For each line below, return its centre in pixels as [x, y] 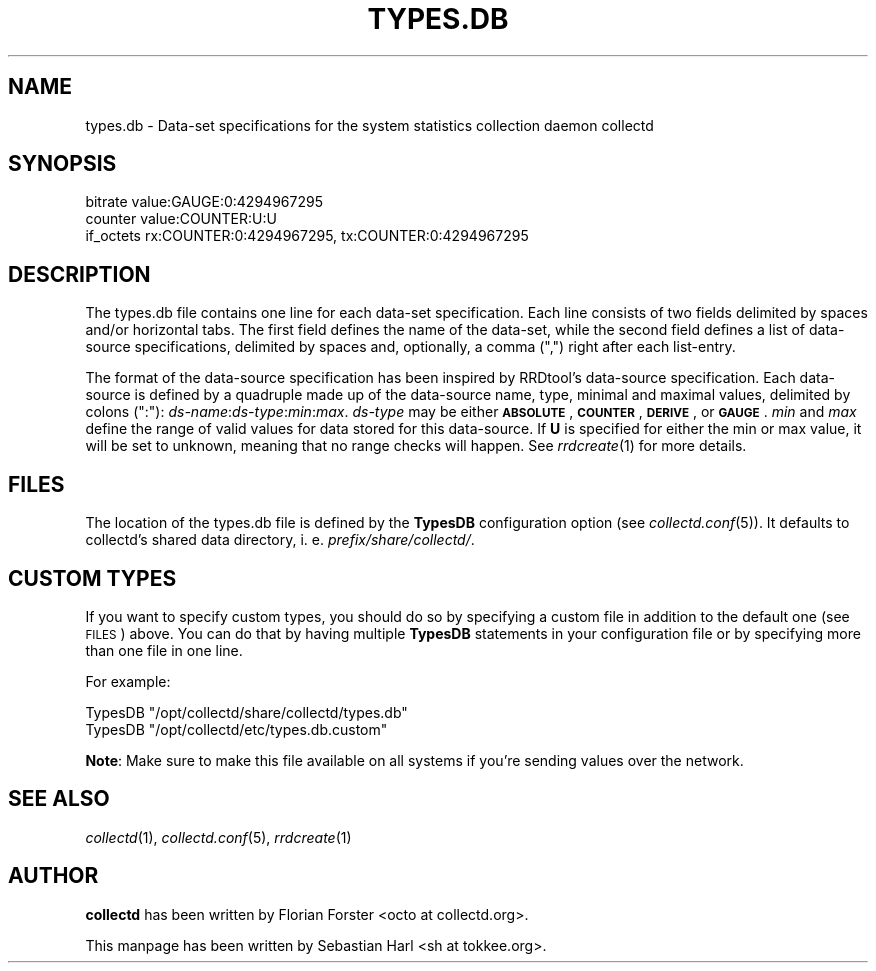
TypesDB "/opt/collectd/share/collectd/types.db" [246, 712]
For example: [128, 681]
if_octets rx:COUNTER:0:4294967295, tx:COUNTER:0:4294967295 [307, 236]
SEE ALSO [59, 799]
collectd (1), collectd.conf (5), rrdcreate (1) [218, 837]
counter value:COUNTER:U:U [181, 219]
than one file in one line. [164, 650]
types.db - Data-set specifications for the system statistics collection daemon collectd [369, 125]
